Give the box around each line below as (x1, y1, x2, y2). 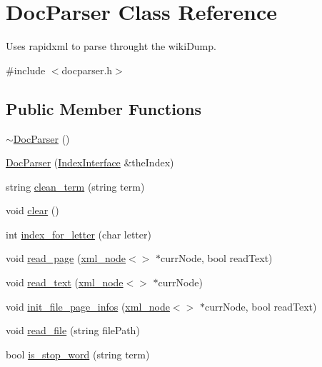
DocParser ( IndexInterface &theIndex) (6, 155, 174, 170)
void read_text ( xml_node (6, 275, 124, 290)
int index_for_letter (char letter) (6, 226, 151, 241)
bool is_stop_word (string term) (6, 346, 150, 361)
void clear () (6, 203, 59, 218)
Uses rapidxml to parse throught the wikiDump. (6, 39, 216, 54)
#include (6, 62, 46, 77)
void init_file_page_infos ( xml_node (6, 298, 170, 313)
